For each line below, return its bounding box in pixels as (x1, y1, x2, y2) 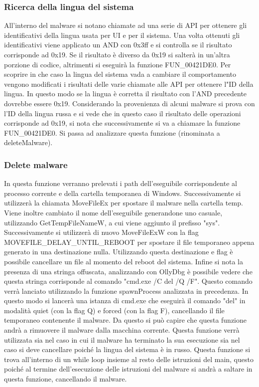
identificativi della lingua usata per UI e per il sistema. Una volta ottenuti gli (4, 29, 240, 40)
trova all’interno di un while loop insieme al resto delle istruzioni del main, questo (4, 354, 254, 364)
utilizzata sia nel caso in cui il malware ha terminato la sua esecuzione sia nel (4, 334, 240, 345)
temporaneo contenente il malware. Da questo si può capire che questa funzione (4, 315, 247, 325)
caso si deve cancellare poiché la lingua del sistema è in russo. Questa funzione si (4, 344, 251, 355)
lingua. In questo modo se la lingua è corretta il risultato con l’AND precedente (4, 88, 247, 99)
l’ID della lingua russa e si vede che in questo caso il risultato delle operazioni (4, 108, 241, 118)
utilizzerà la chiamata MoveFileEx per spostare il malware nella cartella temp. (4, 197, 243, 208)
